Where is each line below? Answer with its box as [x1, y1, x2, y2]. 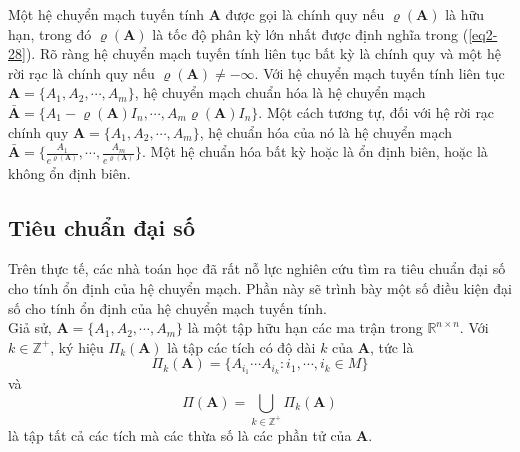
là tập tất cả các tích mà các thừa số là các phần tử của [8, 424, 352, 445]
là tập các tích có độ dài [167, 336, 316, 357]
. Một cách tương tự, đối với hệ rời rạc [258, 101, 495, 122]
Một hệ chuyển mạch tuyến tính [8, 4, 204, 24]
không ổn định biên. [8, 162, 131, 183]
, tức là [369, 336, 414, 357]
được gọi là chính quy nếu [225, 4, 385, 24]
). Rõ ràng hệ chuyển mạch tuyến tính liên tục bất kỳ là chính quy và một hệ [25, 43, 501, 64]
